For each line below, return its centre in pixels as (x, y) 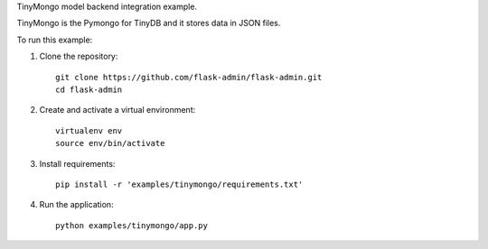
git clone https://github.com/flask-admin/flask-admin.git (189, 77)
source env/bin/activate (110, 143)
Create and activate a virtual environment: (117, 110)
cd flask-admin (89, 89)
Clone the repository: (79, 56)
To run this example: (55, 40)
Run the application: (76, 205)
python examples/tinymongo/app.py (131, 225)
